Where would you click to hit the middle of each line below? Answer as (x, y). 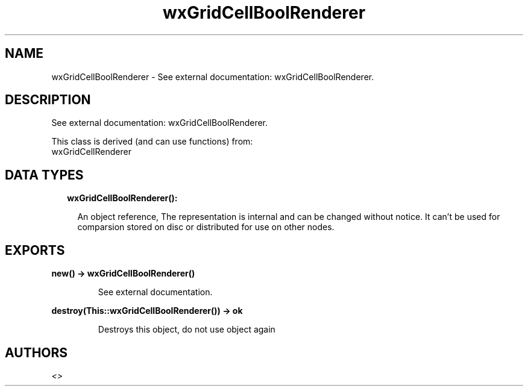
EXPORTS (35, 250)
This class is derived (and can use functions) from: (152, 142)
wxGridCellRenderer (91, 152)
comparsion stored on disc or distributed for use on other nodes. (206, 227)
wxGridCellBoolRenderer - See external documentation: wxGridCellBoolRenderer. (213, 77)
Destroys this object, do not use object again (187, 330)
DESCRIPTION (48, 100)
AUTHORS (36, 352)
